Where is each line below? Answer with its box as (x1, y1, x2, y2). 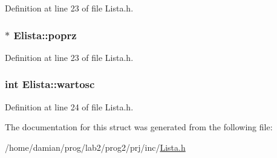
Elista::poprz (13, 27, 77, 42)
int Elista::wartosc (5, 77, 95, 92)
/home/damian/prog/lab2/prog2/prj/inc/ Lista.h (5, 141, 186, 153)
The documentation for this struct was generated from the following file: (5, 121, 273, 133)
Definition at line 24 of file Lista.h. (5, 100, 134, 113)
